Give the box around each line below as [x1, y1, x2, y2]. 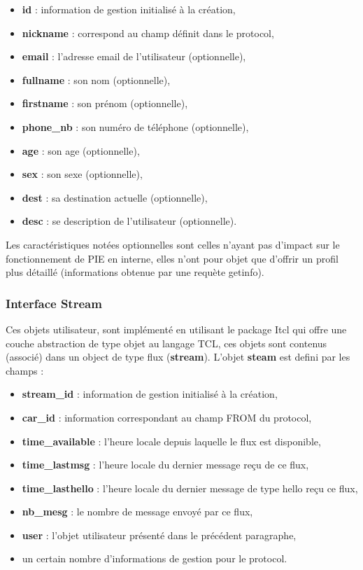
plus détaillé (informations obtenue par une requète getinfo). [6, 265, 264, 279]
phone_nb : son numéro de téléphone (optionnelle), [22, 119, 249, 134]
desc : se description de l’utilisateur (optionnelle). [22, 214, 237, 228]
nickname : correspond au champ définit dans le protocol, [22, 25, 274, 40]
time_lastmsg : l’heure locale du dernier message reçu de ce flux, [22, 457, 309, 472]
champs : [6, 363, 44, 377]
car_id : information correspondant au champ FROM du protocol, [22, 410, 312, 424]
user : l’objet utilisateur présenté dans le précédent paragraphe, [22, 527, 297, 542]
